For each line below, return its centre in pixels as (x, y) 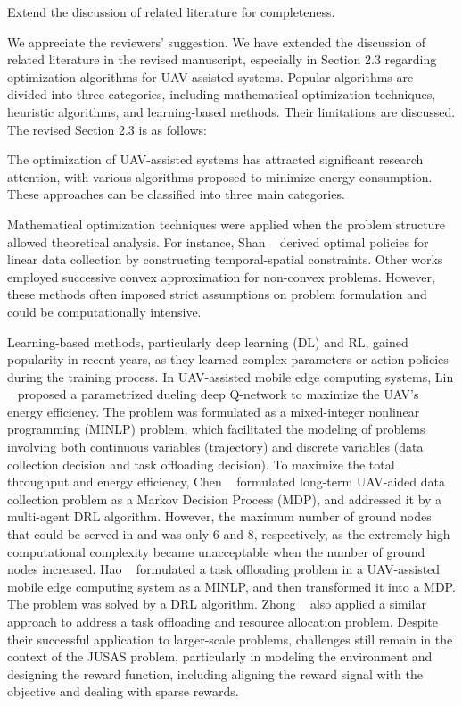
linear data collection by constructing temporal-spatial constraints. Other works (225, 259)
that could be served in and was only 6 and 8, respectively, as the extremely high (229, 534)
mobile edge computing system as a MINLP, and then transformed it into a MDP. (231, 586)
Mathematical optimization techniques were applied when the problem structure (227, 224)
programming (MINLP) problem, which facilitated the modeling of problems (216, 429)
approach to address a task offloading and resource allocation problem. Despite (223, 621)
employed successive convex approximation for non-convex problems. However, (221, 276)
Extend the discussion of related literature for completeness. (171, 12)
